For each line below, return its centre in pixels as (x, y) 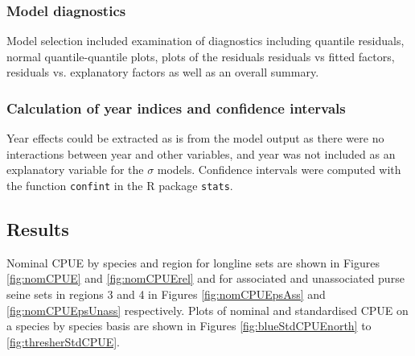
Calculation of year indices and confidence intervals (176, 108)
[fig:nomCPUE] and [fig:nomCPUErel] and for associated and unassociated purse (205, 278)
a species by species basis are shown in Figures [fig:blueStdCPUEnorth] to (189, 326)
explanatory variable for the (75, 170)
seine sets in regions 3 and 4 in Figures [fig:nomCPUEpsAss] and (166, 294)
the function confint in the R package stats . (120, 185)
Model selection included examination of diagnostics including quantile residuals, (205, 41)
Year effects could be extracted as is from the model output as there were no (195, 138)
